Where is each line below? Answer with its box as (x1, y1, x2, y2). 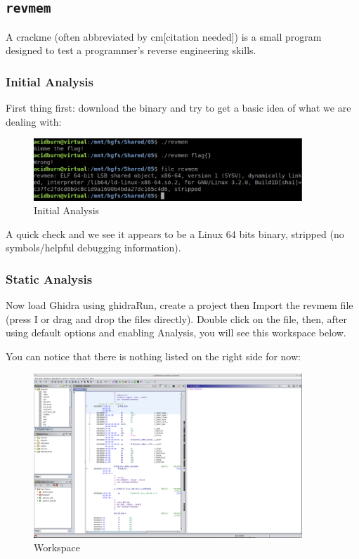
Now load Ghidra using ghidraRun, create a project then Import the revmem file (6, 298, 353, 313)
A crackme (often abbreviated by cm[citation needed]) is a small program (6, 29, 322, 44)
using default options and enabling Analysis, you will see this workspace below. (6, 325, 346, 340)
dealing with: (6, 114, 62, 129)
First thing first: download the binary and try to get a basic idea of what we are (6, 100, 351, 115)
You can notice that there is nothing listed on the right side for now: (6, 349, 301, 364)
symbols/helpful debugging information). (6, 240, 181, 255)
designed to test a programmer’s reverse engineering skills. (6, 43, 256, 58)
